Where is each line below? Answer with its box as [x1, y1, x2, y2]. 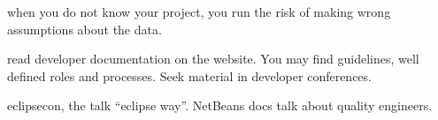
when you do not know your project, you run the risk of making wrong [7, 3, 391, 20]
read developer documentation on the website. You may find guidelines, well [7, 49, 419, 68]
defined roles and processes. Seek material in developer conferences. [7, 66, 372, 85]
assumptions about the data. [7, 19, 162, 38]
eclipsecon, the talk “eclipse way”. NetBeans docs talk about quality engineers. [7, 96, 433, 115]
